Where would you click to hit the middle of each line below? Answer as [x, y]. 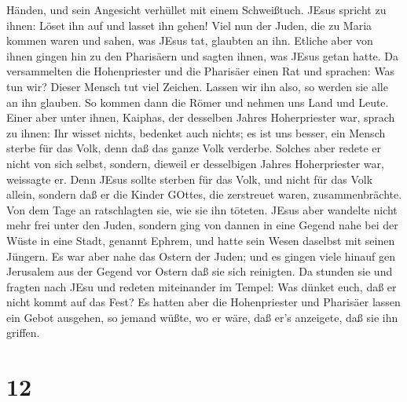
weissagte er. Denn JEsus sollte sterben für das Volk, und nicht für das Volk [190, 179]
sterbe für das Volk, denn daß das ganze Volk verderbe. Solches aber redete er [194, 148]
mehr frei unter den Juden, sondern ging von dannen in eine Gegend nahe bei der [202, 225]
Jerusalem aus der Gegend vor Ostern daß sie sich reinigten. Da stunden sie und [200, 271]
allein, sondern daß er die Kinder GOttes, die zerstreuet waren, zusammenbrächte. [204, 194]
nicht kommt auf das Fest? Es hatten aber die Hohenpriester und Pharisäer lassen [203, 302]
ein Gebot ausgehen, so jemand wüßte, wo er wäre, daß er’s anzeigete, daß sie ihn [202, 317]
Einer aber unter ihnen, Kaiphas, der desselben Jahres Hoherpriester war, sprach [201, 117]
